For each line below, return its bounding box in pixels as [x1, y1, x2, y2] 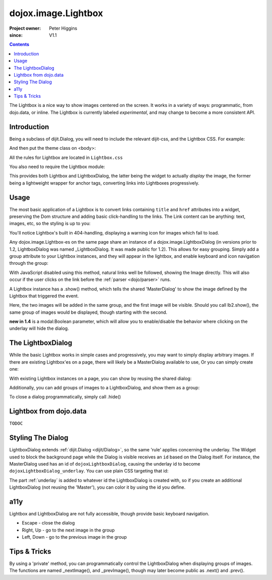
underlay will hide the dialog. [9, 325, 69, 331]
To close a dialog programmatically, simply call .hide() [9, 394, 121, 400]
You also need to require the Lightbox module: [9, 163, 105, 169]
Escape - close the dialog [22, 520, 75, 526]
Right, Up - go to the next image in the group [22, 527, 115, 533]
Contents [9, 41, 30, 47]
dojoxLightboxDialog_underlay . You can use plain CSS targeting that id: [9, 468, 169, 474]
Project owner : [9, 25, 41, 31]
